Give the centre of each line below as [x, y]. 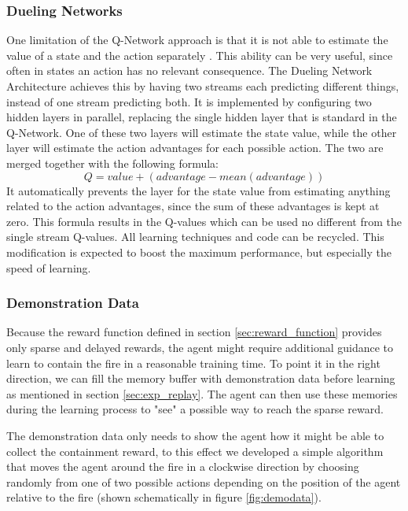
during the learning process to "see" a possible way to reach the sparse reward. [195, 409]
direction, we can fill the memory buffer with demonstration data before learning [201, 378]
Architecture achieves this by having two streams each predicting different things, [203, 86]
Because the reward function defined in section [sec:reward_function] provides [194, 332]
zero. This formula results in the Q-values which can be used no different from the [204, 221]
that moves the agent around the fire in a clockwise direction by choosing [183, 467]
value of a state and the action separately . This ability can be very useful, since [200, 55]
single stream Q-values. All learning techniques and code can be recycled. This [195, 237]
